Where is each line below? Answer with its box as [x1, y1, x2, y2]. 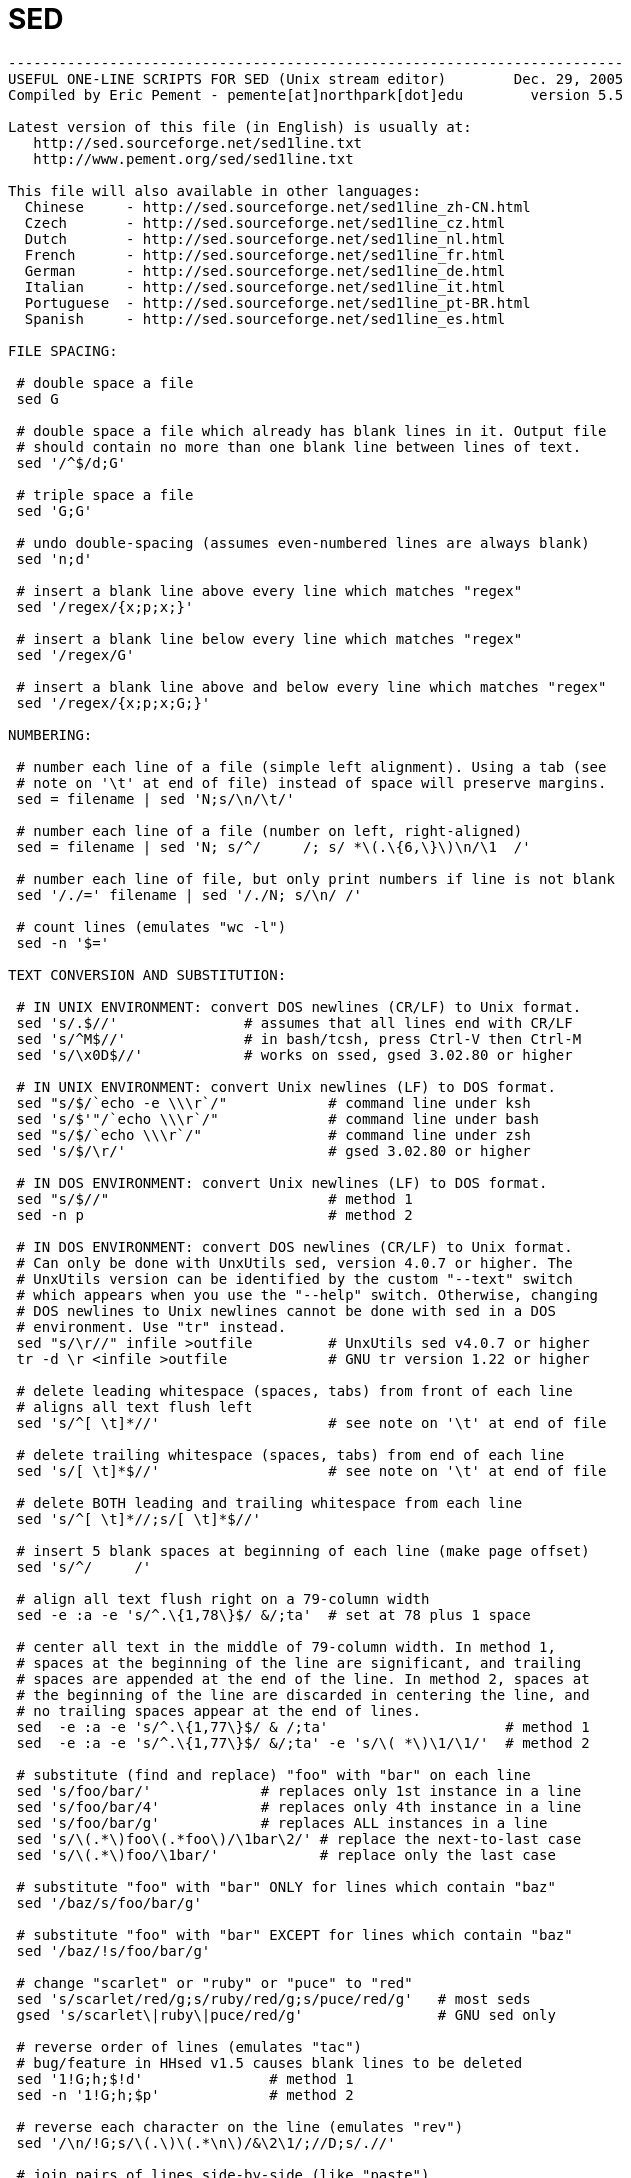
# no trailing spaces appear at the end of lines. [16, 1702, 422, 1719]
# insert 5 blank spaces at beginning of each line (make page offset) [16, 1542, 590, 1559]
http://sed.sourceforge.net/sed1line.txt [33, 134, 363, 151]
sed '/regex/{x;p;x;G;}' [16, 694, 211, 711]
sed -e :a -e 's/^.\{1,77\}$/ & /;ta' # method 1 [16, 1718, 590, 1735]
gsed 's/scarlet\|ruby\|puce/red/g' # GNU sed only [16, 2006, 556, 2023]
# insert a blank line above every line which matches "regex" [16, 582, 523, 599]
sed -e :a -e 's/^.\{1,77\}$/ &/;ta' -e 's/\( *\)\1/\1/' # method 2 [16, 1734, 590, 1751]
